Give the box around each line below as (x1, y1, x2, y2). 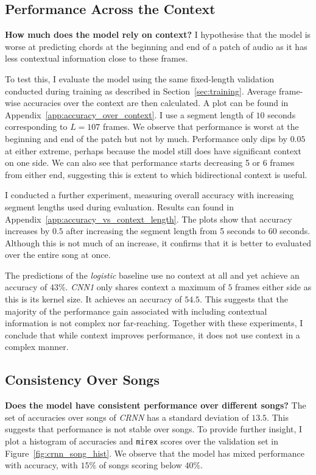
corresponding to (5, 120, 68, 133)
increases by (5, 224, 50, 237)
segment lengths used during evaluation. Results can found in (5, 200, 234, 213)
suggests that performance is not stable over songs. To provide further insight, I (5, 423, 303, 435)
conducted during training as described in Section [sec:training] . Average (5, 84, 276, 97)
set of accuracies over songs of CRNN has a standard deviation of (5, 410, 249, 423)
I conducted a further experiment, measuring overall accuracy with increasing (5, 188, 294, 201)
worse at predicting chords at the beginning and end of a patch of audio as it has (5, 40, 307, 52)
